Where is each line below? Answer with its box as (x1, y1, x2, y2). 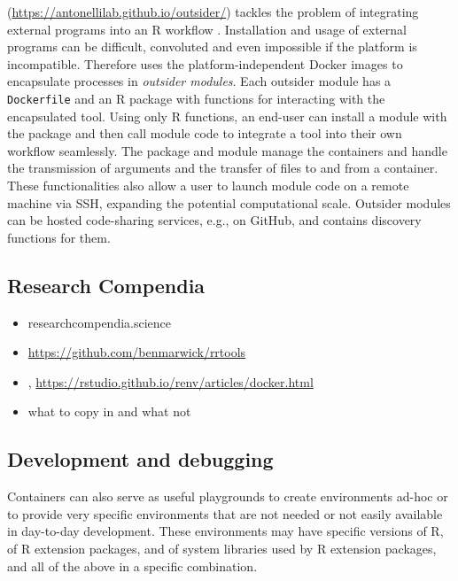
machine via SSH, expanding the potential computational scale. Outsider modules (7, 193, 451, 212)
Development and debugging (7, 445, 274, 473)
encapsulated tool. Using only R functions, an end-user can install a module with (7, 106, 447, 125)
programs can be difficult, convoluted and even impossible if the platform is (7, 37, 417, 56)
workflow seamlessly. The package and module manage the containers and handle (7, 141, 447, 159)
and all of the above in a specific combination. (7, 556, 258, 575)
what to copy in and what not (27, 402, 191, 421)
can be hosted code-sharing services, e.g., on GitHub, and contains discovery (7, 211, 422, 229)
